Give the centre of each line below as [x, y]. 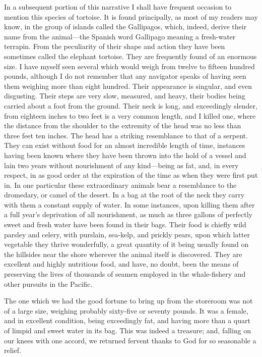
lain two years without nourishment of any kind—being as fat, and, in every [121, 165]
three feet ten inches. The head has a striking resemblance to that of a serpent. [126, 135]
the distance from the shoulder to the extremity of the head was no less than [123, 125]
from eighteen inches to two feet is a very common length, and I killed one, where [130, 115]
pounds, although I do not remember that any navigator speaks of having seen [125, 76]
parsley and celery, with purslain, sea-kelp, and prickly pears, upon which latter [127, 234]
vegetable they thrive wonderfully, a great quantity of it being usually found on [126, 244]
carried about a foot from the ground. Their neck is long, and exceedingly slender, [131, 105]
